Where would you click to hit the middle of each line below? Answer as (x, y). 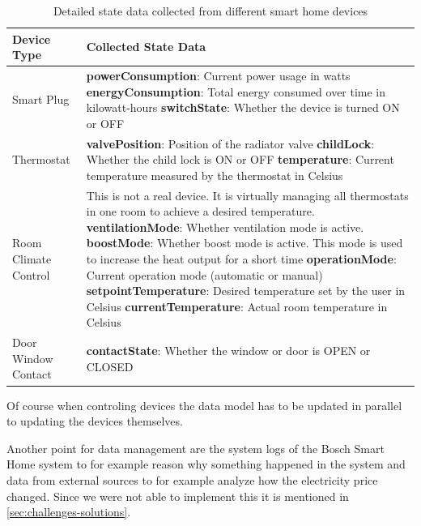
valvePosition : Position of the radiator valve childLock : (230, 143)
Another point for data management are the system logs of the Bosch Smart (196, 448)
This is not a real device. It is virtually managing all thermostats (247, 195)
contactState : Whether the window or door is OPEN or (228, 351)
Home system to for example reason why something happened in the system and (206, 464)
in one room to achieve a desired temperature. (200, 211)
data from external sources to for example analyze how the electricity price (192, 479)
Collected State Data (146, 47)
